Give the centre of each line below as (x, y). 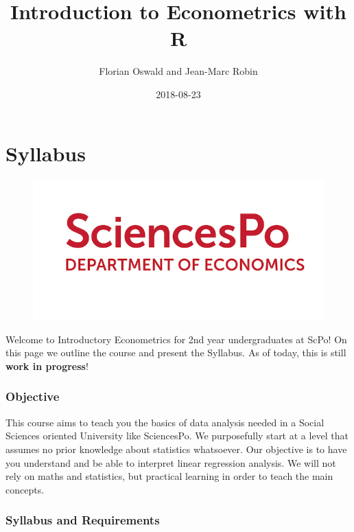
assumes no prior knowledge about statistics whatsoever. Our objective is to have (176, 449)
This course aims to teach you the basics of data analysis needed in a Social (165, 422)
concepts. (25, 489)
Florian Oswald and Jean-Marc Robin (178, 71)
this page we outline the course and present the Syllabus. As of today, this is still (176, 352)
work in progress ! (47, 366)
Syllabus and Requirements (83, 520)
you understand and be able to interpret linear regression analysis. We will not (171, 462)
